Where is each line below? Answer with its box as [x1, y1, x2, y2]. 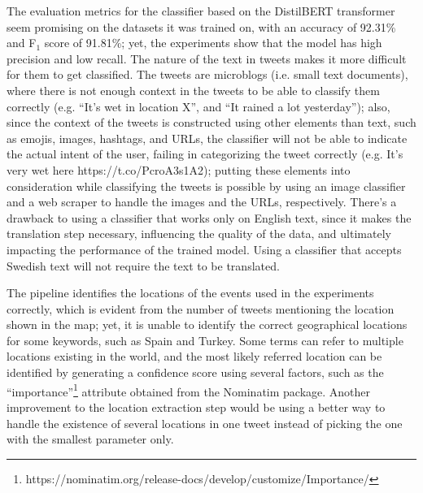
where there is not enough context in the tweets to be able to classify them [7, 81, 380, 98]
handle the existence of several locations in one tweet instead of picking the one [7, 414, 403, 431]
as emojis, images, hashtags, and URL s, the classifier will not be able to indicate [7, 129, 408, 146]
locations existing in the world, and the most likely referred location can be [7, 348, 382, 365]
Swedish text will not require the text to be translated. [7, 257, 280, 274]
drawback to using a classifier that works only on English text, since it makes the [7, 209, 412, 226]
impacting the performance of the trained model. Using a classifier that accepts [7, 240, 402, 257]
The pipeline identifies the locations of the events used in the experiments [7, 284, 374, 301]
